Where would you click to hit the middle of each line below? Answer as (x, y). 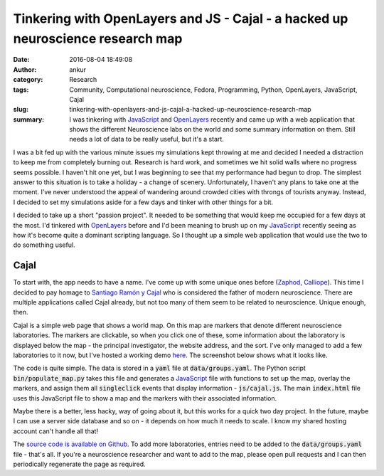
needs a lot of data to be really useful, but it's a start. (146, 139)
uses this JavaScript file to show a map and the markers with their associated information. (145, 398)
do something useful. (44, 245)
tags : (21, 90)
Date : (21, 60)
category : (28, 80)
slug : (21, 110)
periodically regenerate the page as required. (79, 464)
